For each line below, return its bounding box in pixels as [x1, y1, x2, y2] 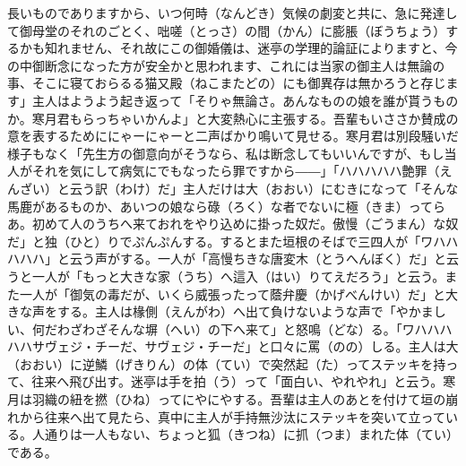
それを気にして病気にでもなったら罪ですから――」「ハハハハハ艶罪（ [31, 161, 440, 180]
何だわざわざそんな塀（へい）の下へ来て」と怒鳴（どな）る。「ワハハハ [31, 319, 453, 338]
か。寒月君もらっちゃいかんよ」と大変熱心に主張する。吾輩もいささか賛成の [7, 108, 459, 127]
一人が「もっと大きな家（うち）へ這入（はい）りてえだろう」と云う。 [31, 266, 445, 285]
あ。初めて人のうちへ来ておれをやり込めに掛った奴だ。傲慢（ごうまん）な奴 [7, 214, 459, 233]
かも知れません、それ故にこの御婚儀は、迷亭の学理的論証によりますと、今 [19, 39, 458, 57]
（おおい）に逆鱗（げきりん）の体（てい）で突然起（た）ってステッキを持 [7, 354, 446, 373]
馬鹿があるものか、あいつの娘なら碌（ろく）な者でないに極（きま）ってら [7, 196, 446, 215]
